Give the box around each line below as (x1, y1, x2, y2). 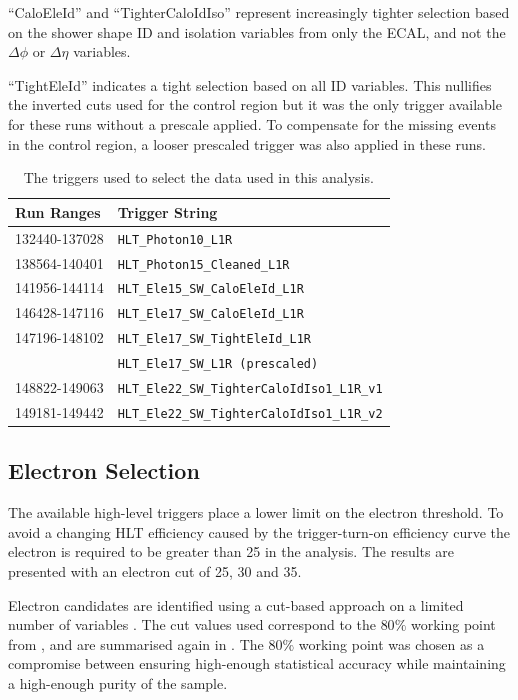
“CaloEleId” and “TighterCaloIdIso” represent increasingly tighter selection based (8, 2, 510, 22)
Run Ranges (15, 201, 101, 222)
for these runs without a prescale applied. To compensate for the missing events (8, 113, 496, 134)
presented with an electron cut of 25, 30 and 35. (8, 561, 302, 582)
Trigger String (117, 201, 218, 222)
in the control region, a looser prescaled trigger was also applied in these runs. (8, 133, 486, 154)
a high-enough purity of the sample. (8, 673, 228, 694)
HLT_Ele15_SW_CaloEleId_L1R (117, 282, 304, 297)
